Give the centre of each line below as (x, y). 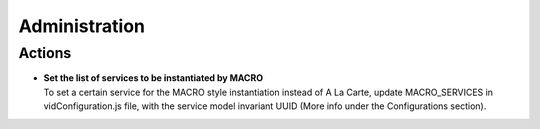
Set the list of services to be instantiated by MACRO (153, 78)
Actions (45, 53)
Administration (81, 26)
